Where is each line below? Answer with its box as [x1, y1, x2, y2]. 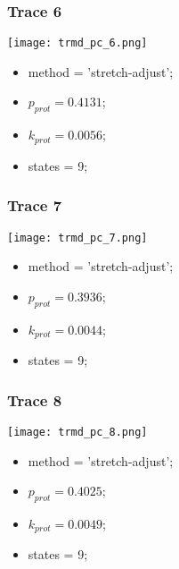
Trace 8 [7, 388, 62, 411]
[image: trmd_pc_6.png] [7, 37, 148, 50]
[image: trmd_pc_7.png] [7, 231, 148, 244]
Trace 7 [7, 194, 62, 217]
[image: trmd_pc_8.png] [7, 425, 148, 438]
